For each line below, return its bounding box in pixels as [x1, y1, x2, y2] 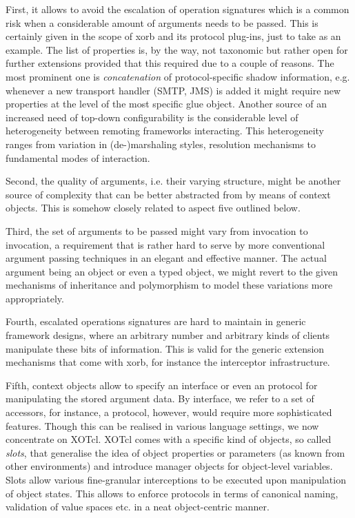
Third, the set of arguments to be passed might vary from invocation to [6, 223, 308, 238]
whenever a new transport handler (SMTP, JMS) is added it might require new [6, 83, 341, 97]
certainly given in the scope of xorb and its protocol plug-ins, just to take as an [6, 29, 341, 43]
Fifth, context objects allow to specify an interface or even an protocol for [6, 377, 318, 392]
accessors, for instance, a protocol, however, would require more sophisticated [6, 405, 332, 419]
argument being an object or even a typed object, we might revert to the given [6, 264, 338, 278]
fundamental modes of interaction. [6, 150, 150, 165]
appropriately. [6, 291, 64, 305]
